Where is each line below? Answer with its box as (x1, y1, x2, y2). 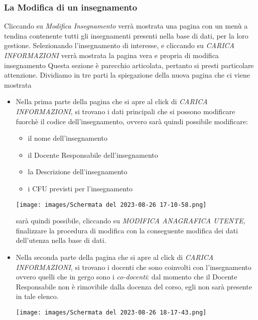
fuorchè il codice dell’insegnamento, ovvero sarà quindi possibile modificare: (16, 116, 248, 126)
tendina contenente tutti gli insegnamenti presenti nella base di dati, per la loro (4, 30, 248, 41)
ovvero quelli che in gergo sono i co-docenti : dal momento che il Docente (16, 271, 237, 282)
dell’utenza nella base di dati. (16, 235, 106, 245)
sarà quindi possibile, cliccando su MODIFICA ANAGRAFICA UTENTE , (16, 215, 245, 226)
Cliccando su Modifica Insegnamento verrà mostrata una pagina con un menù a (4, 21, 248, 31)
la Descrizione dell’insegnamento (28, 166, 127, 177)
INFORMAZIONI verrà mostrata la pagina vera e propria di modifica (4, 50, 219, 60)
